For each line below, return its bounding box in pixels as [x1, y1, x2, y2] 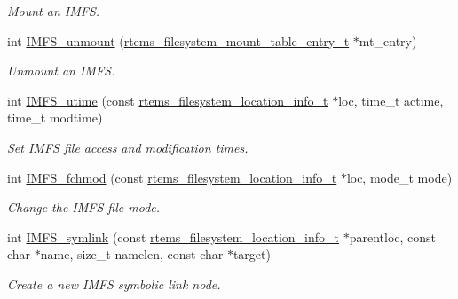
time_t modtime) [7, 108, 103, 127]
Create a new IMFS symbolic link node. [7, 274, 221, 293]
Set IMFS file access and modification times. [7, 138, 249, 156]
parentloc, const [349, 227, 437, 246]
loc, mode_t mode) [346, 168, 453, 186]
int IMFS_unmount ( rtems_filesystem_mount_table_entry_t [7, 31, 350, 50]
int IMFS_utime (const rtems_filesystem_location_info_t [7, 90, 328, 109]
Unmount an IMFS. [7, 61, 115, 80]
